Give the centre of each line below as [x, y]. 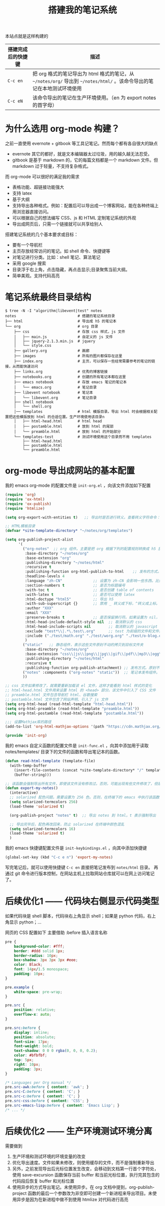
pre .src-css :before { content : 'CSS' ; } [47, 1101]
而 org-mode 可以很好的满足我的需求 [42, 177]
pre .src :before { [23, 1028]
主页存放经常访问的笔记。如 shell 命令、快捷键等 [61, 251]
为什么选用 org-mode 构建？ [62, 129]
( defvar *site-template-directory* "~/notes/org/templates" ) [69, 531]
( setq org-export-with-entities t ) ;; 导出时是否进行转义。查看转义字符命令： [83, 517]
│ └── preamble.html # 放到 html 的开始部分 [68, 432]
